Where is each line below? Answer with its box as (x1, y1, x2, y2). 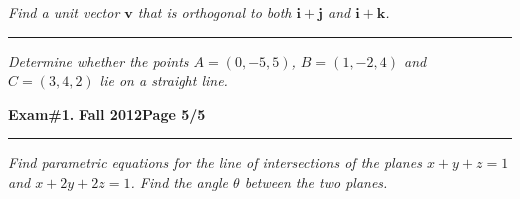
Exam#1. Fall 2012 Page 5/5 (8, 103, 206, 124)
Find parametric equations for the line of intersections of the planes (8, 152, 422, 173)
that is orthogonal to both (137, 2, 292, 22)
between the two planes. (244, 171, 388, 192)
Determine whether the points (8, 50, 189, 71)
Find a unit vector (8, 2, 120, 22)
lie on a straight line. (99, 70, 228, 91)
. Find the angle (130, 171, 229, 192)
